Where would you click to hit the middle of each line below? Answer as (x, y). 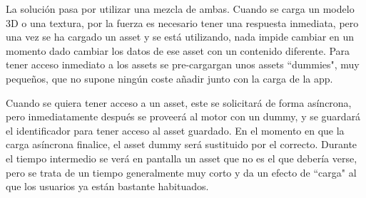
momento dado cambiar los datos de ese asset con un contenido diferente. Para (178, 50)
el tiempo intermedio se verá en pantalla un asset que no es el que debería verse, (182, 158)
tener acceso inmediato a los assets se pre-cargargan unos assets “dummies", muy (183, 64)
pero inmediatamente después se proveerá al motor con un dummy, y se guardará (183, 116)
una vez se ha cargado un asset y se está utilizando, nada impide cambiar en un (180, 37)
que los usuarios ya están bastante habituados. (107, 186)
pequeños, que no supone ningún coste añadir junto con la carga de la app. (169, 78)
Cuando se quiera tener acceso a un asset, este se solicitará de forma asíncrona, (179, 102)
